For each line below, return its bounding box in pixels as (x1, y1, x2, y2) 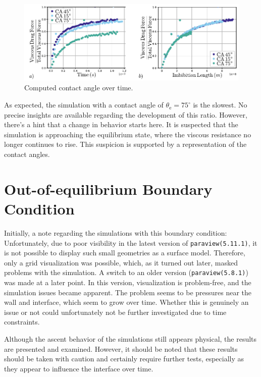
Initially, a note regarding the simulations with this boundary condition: (4, 227, 227, 238)
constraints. (4, 316, 40, 327)
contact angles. (4, 149, 50, 159)
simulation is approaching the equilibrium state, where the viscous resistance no (4, 129, 251, 139)
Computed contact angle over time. (24, 82, 133, 93)
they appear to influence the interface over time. (4, 363, 153, 373)
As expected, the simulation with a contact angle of (4, 99, 164, 110)
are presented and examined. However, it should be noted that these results (4, 343, 238, 354)
